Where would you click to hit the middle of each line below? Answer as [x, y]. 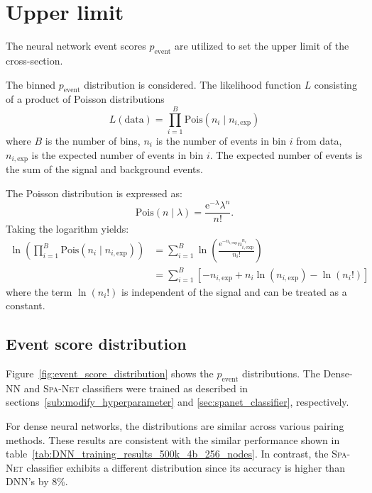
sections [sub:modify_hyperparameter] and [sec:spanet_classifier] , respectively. [177, 402]
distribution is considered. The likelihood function [192, 84]
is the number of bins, [93, 141]
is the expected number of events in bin [117, 154]
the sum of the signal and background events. [104, 169]
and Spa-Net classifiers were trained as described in [136, 388]
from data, [319, 141]
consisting [335, 84]
